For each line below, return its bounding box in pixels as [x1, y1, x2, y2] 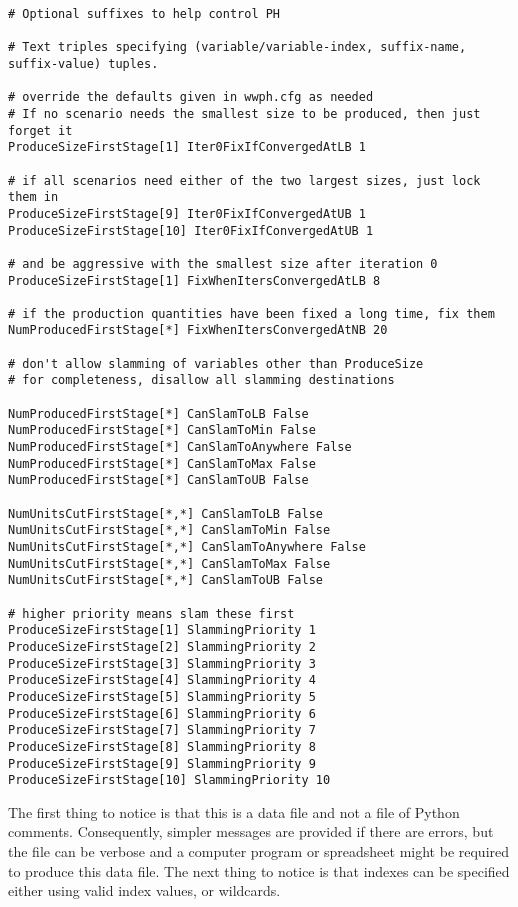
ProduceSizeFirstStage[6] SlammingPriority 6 [8, 706, 316, 721]
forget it [8, 123, 73, 138]
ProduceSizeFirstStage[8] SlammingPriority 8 [8, 739, 316, 754]
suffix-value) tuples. [8, 56, 159, 71]
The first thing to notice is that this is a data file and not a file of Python [8, 801, 460, 822]
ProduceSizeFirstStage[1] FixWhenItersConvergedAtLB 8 [8, 273, 381, 288]
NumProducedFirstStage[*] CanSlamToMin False [8, 423, 316, 438]
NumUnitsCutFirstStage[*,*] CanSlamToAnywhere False [8, 540, 366, 554]
